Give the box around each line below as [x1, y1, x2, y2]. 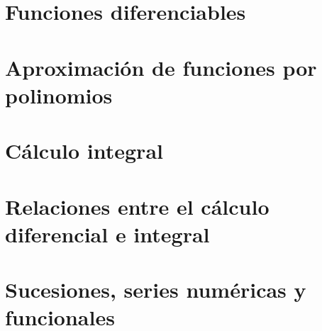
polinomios [5, 80, 113, 109]
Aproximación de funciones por [5, 52, 317, 82]
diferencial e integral [5, 219, 210, 248]
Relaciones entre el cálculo [5, 191, 270, 220]
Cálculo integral [5, 136, 163, 165]
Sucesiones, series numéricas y [5, 275, 306, 304]
